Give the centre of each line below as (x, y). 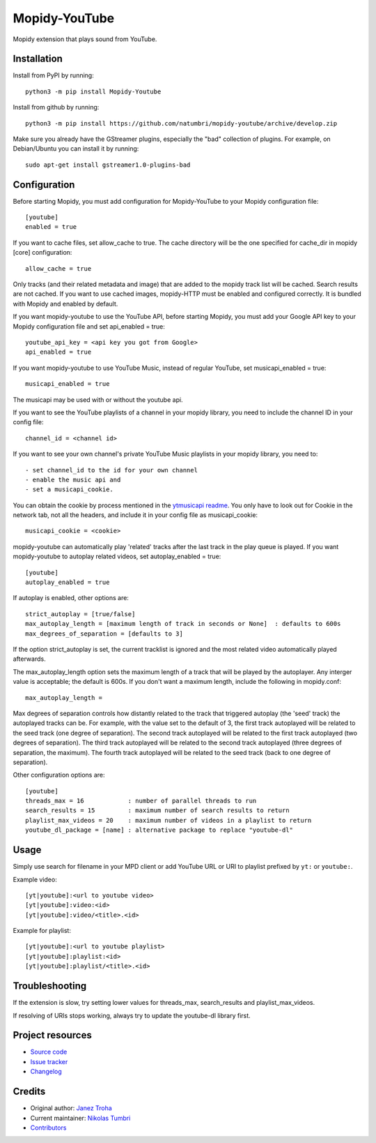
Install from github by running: (56, 107)
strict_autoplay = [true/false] (80, 614)
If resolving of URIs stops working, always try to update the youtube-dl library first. (132, 1015)
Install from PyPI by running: (53, 75)
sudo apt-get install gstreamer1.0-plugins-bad (108, 165)
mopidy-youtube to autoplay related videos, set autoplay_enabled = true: (117, 556)
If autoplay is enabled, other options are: (71, 598)
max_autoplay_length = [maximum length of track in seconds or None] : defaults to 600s (183, 624)
